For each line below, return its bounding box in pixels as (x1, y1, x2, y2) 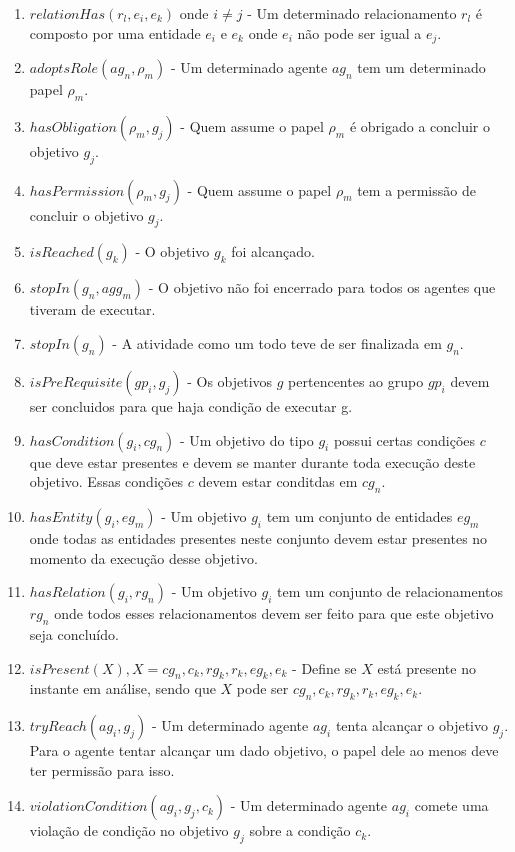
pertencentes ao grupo (288, 371, 424, 392)
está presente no (377, 657, 476, 678)
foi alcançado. (231, 241, 315, 262)
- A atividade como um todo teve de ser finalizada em (112, 333, 442, 354)
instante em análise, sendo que (29, 678, 216, 699)
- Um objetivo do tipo (179, 429, 314, 450)
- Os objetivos (187, 371, 273, 392)
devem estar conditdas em (198, 471, 358, 492)
